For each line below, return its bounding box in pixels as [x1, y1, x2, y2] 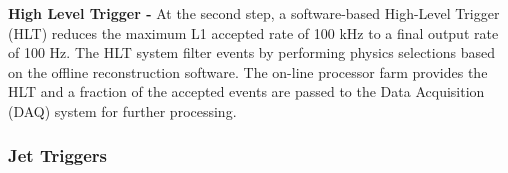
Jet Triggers [8, 143, 108, 168]
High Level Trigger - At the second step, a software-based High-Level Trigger [8, 3, 500, 23]
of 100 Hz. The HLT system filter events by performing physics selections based [8, 42, 495, 63]
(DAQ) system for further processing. [8, 100, 237, 121]
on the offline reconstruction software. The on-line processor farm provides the [8, 61, 488, 82]
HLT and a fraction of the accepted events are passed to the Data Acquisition [8, 81, 485, 102]
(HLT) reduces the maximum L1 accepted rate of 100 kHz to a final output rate [8, 22, 499, 43]
